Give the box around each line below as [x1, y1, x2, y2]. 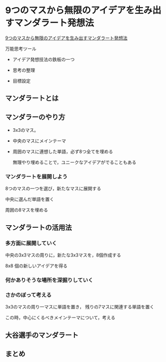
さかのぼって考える [5, 291, 52, 298]
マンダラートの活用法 [5, 223, 72, 232]
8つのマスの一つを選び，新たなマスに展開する [5, 185, 101, 192]
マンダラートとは [5, 94, 59, 102]
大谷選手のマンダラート [5, 331, 78, 339]
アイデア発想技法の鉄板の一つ [12, 56, 75, 62]
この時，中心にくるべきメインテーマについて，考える [5, 315, 115, 321]
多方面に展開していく [5, 239, 57, 246]
